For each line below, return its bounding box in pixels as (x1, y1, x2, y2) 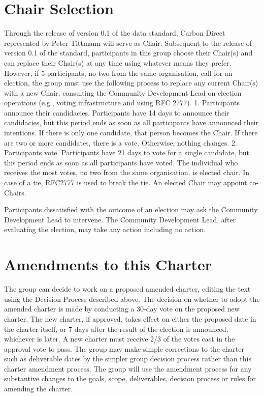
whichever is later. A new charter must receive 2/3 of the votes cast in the (4, 333, 235, 344)
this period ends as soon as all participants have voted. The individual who (4, 157, 238, 167)
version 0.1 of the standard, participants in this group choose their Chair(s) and (4, 47, 253, 58)
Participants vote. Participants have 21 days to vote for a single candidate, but (4, 147, 250, 158)
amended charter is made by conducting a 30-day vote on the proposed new (4, 303, 240, 314)
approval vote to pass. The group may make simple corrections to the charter (4, 343, 244, 354)
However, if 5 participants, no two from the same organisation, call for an (4, 67, 233, 78)
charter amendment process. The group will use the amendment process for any (4, 363, 252, 374)
